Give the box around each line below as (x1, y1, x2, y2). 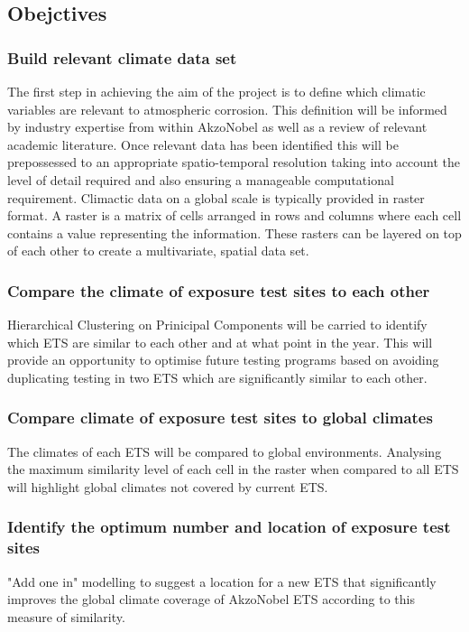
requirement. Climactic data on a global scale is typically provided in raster (7, 188, 425, 207)
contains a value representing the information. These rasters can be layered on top (7, 223, 462, 242)
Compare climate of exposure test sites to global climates (7, 406, 433, 429)
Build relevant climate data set (7, 46, 237, 69)
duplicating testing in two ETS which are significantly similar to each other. (7, 367, 428, 386)
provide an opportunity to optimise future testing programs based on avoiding (7, 350, 439, 369)
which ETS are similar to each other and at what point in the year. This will (7, 332, 433, 351)
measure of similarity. (7, 607, 125, 626)
